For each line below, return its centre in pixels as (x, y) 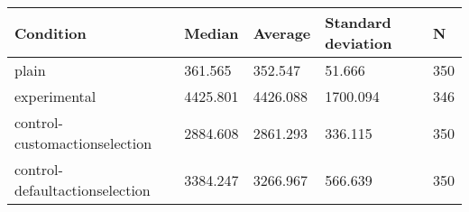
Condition (51, 32)
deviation (359, 43)
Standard (358, 22)
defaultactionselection (83, 190)
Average (282, 32)
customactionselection (83, 143)
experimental (55, 96)
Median (212, 32)
